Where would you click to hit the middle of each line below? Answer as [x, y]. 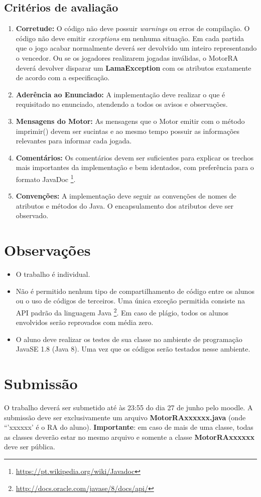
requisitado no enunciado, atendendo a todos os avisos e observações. [122, 104]
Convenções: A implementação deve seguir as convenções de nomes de [126, 196]
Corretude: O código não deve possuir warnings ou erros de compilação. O [133, 28]
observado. [32, 215]
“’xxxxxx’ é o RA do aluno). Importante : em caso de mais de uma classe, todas [129, 427]
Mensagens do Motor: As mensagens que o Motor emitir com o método [130, 121]
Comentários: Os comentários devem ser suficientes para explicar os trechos [135, 157]
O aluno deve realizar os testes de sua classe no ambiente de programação [129, 339]
